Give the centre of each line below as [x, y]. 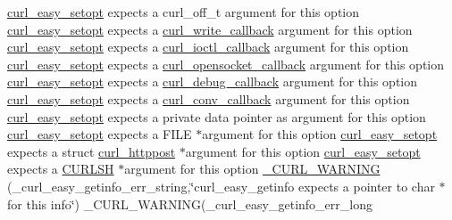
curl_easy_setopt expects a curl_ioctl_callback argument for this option [208, 47]
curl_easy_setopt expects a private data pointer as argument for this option [217, 116]
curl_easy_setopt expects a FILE [100, 134]
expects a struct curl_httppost [92, 151]
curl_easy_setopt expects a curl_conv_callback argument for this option [209, 98]
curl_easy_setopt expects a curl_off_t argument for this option [184, 12]
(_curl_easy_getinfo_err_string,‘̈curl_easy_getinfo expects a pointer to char [221, 186]
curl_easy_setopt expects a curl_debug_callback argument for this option [212, 81]
